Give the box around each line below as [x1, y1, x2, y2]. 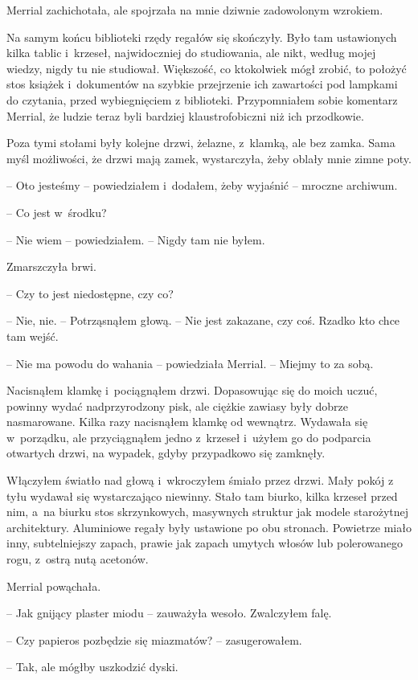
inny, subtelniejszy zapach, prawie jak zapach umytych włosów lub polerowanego [6, 535, 404, 551]
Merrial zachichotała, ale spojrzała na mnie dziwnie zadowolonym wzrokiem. [6, 2, 383, 18]
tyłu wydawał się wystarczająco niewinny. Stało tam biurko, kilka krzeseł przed [6, 487, 398, 504]
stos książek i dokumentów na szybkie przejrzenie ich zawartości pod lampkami [6, 76, 398, 92]
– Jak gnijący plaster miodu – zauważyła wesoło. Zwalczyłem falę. [6, 604, 332, 621]
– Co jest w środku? [6, 203, 107, 220]
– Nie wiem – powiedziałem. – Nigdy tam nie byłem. [6, 231, 265, 248]
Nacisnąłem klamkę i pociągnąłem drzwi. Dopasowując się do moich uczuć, [6, 382, 378, 399]
